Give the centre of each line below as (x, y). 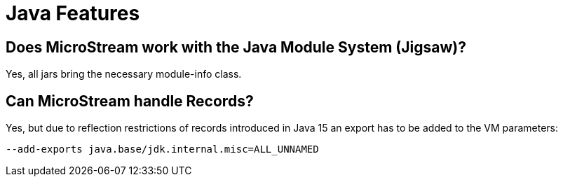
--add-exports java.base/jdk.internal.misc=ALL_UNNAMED (162, 149)
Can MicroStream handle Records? (130, 101)
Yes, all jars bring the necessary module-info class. (124, 74)
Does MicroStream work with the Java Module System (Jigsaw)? (236, 47)
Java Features (73, 13)
